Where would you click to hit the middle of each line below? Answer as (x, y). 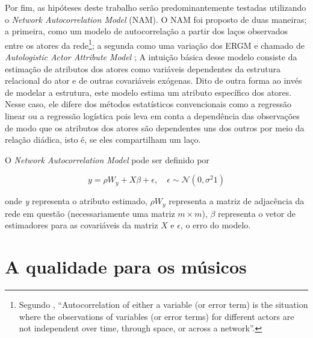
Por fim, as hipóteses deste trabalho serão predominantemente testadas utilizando (156, 7)
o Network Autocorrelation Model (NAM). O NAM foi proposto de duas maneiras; (156, 19)
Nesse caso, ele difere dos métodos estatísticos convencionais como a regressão (148, 104)
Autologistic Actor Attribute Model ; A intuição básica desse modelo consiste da (151, 57)
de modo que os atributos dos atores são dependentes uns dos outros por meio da (155, 127)
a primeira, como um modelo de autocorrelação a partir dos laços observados (146, 31)
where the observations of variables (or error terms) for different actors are (156, 316)
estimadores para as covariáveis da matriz (82, 225)
